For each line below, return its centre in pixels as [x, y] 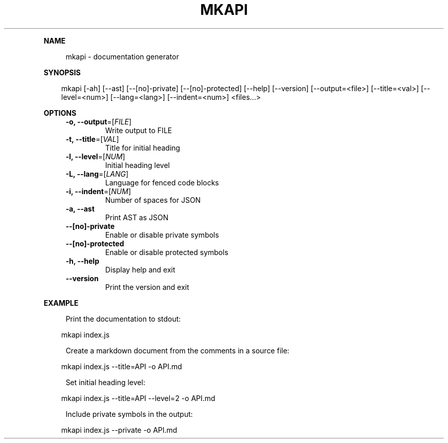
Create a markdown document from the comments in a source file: [177, 350]
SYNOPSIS [62, 72]
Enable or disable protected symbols [167, 252]
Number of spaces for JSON [153, 200]
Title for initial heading [143, 147]
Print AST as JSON [137, 217]
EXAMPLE [61, 303]
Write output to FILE [139, 130]
